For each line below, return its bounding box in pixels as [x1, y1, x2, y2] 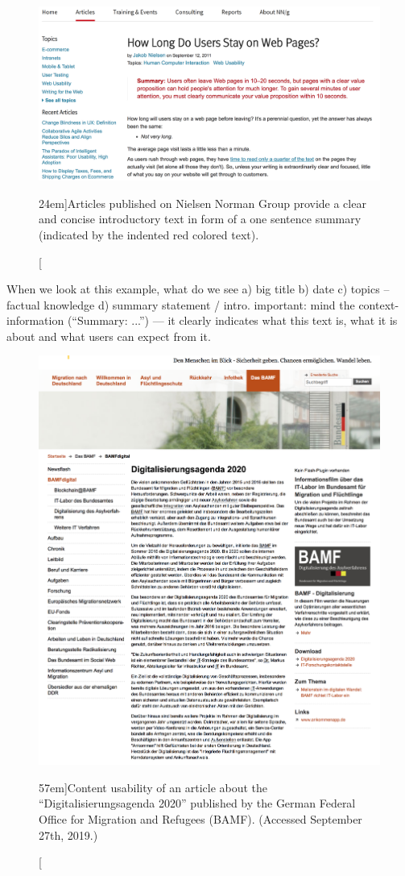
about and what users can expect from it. [6, 327, 211, 344]
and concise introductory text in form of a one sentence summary [39, 210, 362, 227]
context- [358, 296, 399, 313]
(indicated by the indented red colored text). [39, 226, 259, 243]
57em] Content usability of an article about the [39, 778, 268, 795]
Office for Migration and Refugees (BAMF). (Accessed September [39, 811, 362, 828]
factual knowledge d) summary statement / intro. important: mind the [6, 296, 355, 313]
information [6, 312, 64, 329]
